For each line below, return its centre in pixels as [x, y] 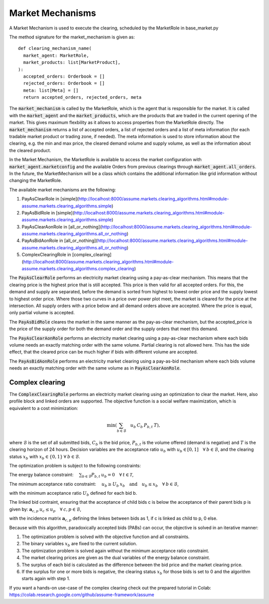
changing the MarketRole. [36, 181]
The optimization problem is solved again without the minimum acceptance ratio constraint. [115, 551]
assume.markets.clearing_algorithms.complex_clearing [78, 269]
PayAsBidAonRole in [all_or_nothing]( [60, 241]
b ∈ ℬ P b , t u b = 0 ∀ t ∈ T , [108, 475]
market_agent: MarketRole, [56, 55]
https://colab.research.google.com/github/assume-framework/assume [82, 595]
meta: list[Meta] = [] [51, 90]
